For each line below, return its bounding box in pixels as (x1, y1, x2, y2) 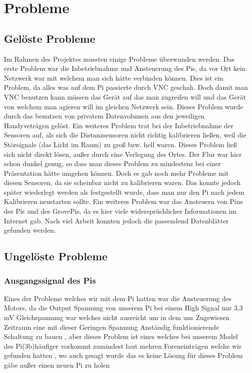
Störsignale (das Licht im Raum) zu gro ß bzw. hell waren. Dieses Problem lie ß (4, 139, 237, 149)
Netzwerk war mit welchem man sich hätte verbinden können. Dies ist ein (4, 72, 223, 83)
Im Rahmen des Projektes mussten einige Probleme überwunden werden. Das (4, 53, 235, 64)
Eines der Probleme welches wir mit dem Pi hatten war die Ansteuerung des (4, 293, 232, 303)
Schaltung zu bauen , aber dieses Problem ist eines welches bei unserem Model (4, 331, 238, 341)
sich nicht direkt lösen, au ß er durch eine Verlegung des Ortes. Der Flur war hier (4, 149, 242, 159)
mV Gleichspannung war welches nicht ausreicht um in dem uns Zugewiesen (4, 312, 230, 322)
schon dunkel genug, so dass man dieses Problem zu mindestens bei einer (4, 158, 221, 169)
